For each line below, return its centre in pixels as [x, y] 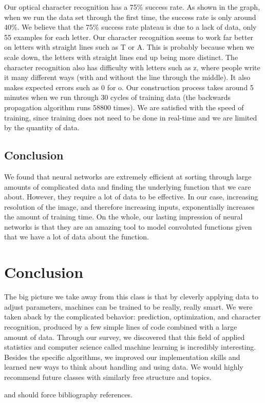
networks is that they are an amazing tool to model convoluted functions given [128, 226]
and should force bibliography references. [69, 394]
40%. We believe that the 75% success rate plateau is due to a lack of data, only [130, 27]
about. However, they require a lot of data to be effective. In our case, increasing [131, 197]
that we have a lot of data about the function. [77, 237]
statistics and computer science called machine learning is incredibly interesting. [130, 347]
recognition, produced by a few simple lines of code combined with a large [121, 326]
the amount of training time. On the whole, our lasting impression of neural [124, 217]
